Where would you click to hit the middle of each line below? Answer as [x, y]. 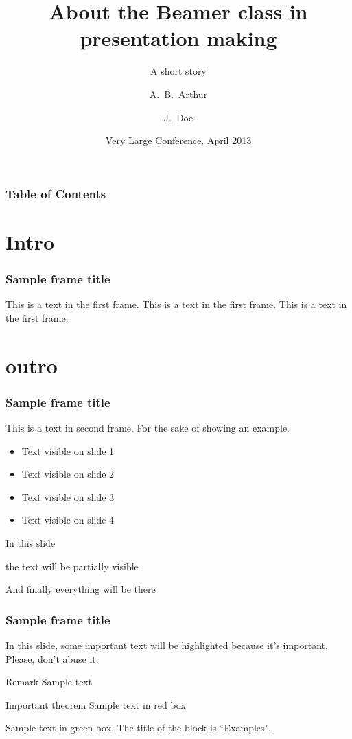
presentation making [178, 38]
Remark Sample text [49, 682]
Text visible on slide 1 [68, 450]
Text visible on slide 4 [68, 520]
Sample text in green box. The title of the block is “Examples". [138, 728]
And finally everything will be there [81, 589]
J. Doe [178, 117]
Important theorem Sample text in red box [96, 704]
